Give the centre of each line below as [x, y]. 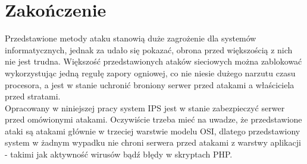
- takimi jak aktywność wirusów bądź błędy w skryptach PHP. [119, 154]
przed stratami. [33, 96]
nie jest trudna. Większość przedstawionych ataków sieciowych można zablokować [153, 61]
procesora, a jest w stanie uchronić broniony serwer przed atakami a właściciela [150, 84]
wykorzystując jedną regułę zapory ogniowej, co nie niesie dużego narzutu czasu [150, 73]
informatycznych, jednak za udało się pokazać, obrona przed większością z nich [149, 49]
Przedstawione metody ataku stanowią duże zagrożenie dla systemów [131, 38]
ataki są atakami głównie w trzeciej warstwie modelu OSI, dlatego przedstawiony [153, 131]
